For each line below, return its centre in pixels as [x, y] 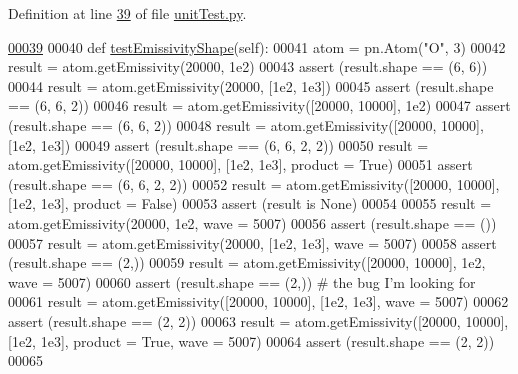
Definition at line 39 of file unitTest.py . [127, 13]
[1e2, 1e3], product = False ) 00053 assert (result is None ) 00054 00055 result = [250, 203]
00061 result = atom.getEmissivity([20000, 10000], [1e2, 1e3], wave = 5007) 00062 [258, 301]
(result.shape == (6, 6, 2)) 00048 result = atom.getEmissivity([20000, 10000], [246, 124]
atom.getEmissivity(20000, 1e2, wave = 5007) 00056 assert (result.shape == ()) [252, 222]
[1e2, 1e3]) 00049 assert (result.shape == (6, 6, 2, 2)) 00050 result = [218, 144]
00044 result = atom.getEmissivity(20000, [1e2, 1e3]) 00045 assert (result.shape [251, 85]
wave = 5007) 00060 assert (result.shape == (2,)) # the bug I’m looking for [242, 281]
